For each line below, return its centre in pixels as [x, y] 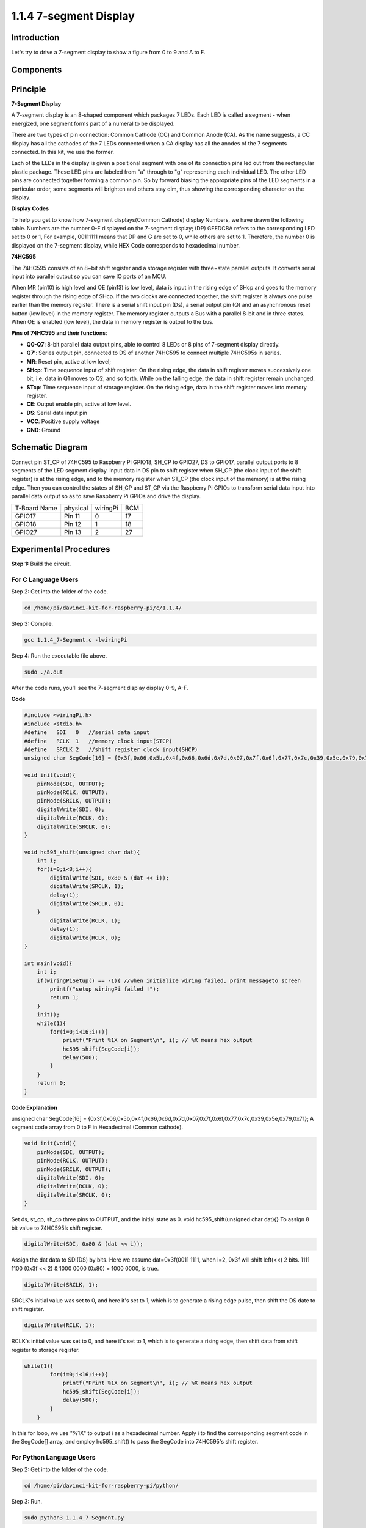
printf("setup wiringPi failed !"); [105, 989]
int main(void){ [48, 963]
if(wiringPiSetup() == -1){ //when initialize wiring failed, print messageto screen [169, 980]
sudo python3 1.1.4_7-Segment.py [74, 1518]
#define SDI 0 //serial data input [87, 733]
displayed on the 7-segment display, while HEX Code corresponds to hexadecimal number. [126, 245]
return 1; [64, 997]
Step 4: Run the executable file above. [59, 656]
